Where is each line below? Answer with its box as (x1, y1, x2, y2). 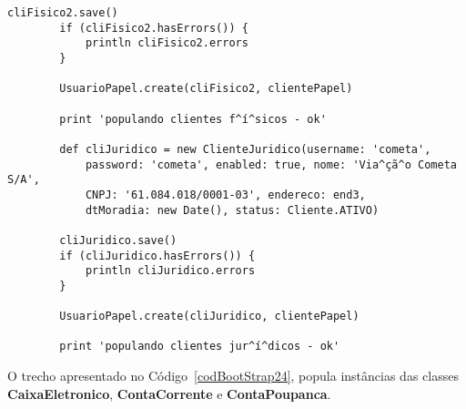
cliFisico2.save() (7, 6, 118, 19)
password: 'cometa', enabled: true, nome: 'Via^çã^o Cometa (85, 158, 457, 171)
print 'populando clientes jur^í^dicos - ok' (59, 340, 340, 353)
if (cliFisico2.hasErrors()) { (59, 21, 248, 35)
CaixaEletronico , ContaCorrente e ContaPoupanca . (7, 383, 331, 403)
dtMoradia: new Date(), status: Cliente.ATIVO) (85, 203, 380, 217)
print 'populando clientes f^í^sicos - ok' (59, 112, 327, 126)
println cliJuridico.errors (85, 264, 256, 278)
